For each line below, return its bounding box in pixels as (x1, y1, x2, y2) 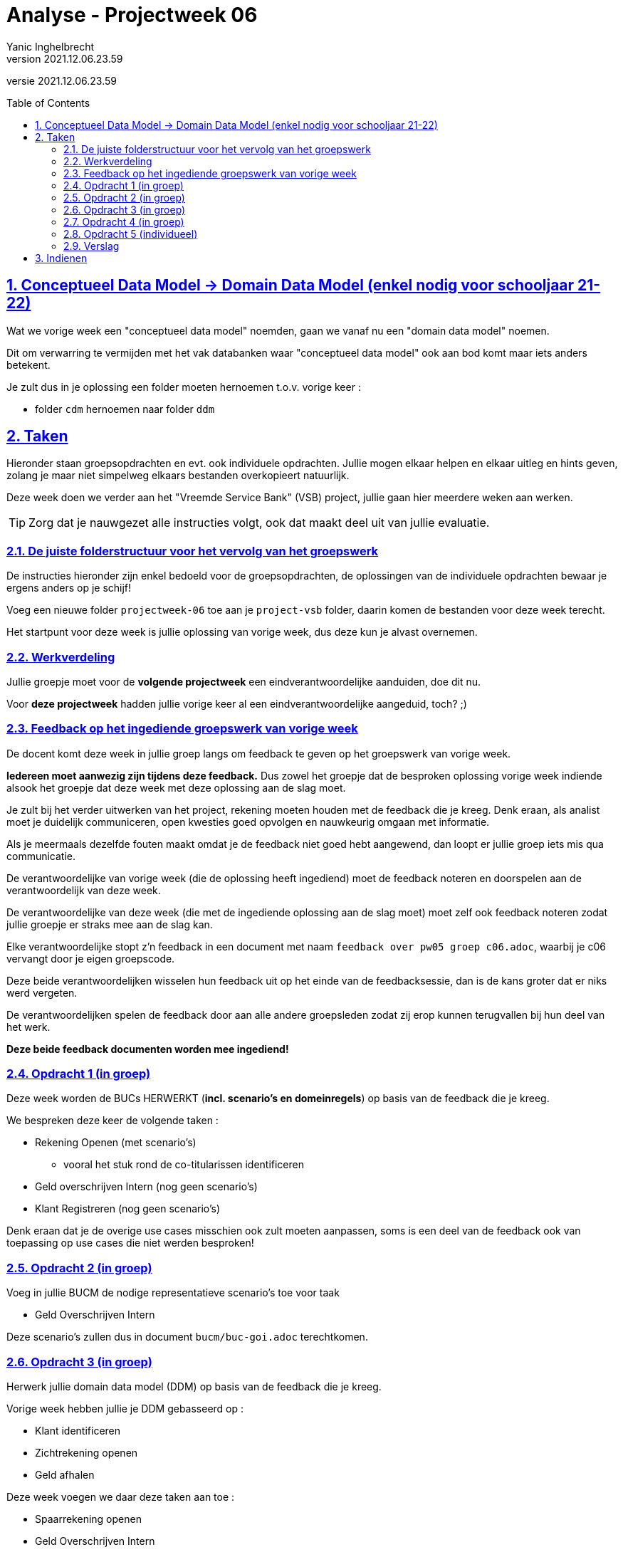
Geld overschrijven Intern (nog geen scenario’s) (35, 1180, 258, 1193)
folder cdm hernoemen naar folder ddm (35, 402, 215, 415)
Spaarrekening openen (35, 1512, 142, 1525)
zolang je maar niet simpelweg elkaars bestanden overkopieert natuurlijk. (6, 469, 350, 482)
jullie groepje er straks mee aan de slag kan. (6, 918, 213, 930)
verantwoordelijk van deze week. (6, 884, 161, 896)
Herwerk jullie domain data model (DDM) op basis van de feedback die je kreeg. (6, 1380, 382, 1393)
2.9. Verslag (63, 239, 120, 252)
